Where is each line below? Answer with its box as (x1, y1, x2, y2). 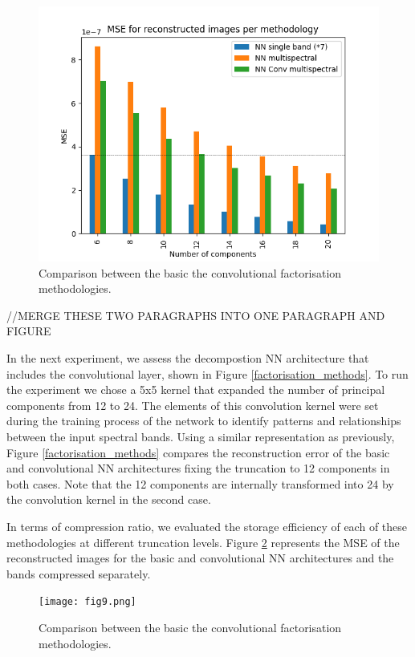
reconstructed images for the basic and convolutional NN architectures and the (6, 550, 394, 566)
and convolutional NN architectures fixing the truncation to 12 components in (6, 460, 390, 477)
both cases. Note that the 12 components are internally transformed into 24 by (6, 475, 394, 492)
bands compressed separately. (6, 565, 151, 582)
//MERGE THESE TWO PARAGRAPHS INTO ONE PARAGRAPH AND (6, 306, 385, 323)
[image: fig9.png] (39, 596, 136, 608)
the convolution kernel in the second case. (6, 491, 211, 508)
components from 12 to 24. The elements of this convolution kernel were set (6, 396, 379, 413)
